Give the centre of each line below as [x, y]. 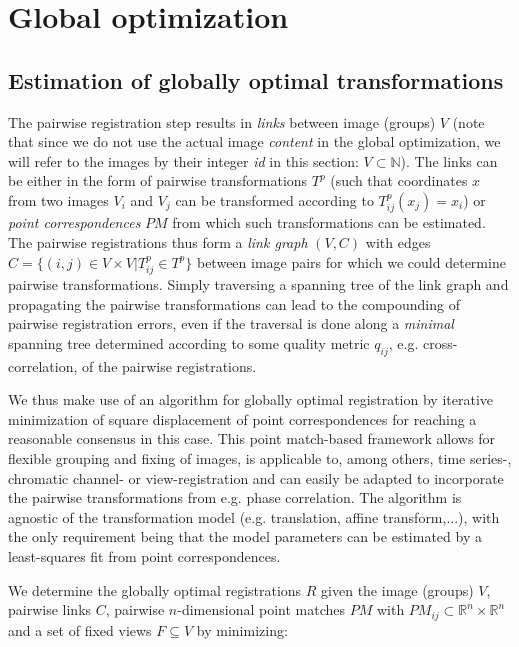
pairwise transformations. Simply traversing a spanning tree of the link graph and [258, 283]
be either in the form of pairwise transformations [158, 180]
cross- [440, 342]
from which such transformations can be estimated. [329, 222]
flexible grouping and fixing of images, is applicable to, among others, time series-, [260, 457]
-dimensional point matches [261, 609]
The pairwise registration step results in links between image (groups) [222, 121]
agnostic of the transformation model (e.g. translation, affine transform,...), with [254, 516]
